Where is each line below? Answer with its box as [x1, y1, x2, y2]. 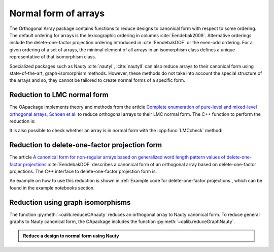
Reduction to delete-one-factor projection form [9, 141, 162, 149]
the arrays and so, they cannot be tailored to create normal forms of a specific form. [9, 77, 185, 83]
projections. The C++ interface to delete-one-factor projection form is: [9, 168, 157, 175]
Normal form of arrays [9, 8, 105, 19]
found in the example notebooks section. [9, 184, 95, 191]
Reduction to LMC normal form [9, 90, 109, 99]
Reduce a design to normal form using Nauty [23, 233, 119, 239]
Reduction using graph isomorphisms [9, 198, 131, 207]
